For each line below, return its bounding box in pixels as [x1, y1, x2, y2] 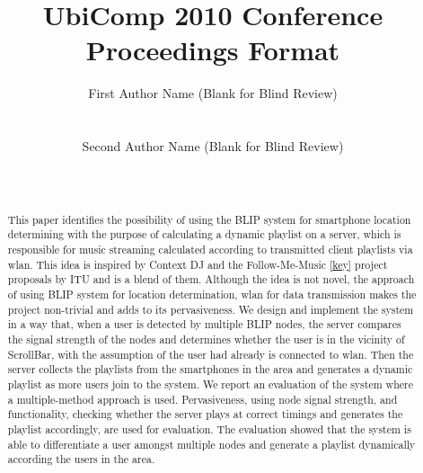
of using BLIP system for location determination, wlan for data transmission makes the [7, 286, 417, 301]
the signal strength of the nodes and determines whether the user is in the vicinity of [7, 331, 405, 346]
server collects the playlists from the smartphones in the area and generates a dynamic [7, 361, 413, 377]
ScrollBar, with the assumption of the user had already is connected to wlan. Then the [7, 346, 414, 361]
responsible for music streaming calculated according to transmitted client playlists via [7, 241, 413, 256]
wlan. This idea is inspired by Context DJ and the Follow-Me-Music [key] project [7, 256, 388, 272]
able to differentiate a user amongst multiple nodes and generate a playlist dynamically [7, 436, 416, 451]
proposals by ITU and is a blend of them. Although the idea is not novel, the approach [7, 272, 415, 287]
